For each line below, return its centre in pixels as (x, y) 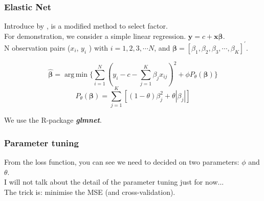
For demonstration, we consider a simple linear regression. (95, 36)
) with (98, 47)
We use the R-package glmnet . (53, 120)
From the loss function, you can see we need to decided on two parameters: (122, 162)
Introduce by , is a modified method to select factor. (86, 26)
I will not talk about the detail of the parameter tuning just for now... (114, 182)
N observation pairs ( (37, 47)
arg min (76, 74)
